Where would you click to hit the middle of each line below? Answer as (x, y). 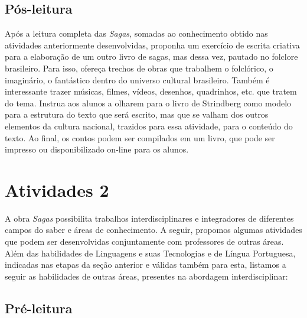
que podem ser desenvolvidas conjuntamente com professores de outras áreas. (144, 241)
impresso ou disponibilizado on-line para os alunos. (97, 149)
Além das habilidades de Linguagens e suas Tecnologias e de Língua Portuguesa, (150, 253)
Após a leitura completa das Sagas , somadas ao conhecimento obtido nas (136, 33)
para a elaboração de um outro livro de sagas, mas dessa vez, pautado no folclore (151, 56)
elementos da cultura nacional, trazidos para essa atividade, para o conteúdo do (149, 126)
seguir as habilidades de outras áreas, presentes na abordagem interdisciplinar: (146, 276)
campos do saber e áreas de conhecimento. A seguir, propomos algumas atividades (153, 230)
